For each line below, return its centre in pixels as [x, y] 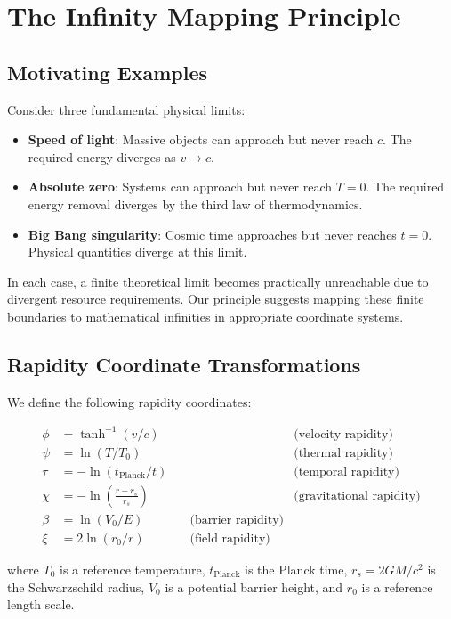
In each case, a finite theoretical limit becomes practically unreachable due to [218, 281]
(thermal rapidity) [343, 453]
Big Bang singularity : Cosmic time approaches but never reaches [212, 234]
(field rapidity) [230, 538]
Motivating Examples [108, 72]
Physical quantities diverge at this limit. [137, 252]
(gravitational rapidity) [357, 496]
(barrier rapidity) [237, 520]
